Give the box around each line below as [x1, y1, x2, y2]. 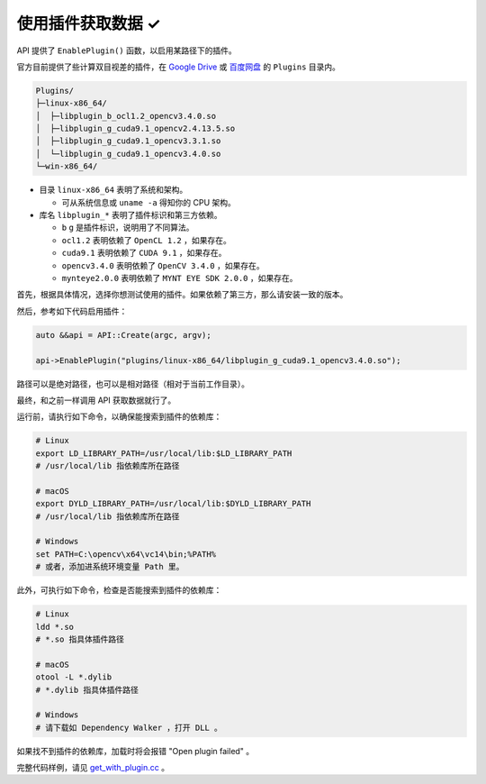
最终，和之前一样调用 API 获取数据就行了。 [16, 395, 176, 406]
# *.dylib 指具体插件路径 [35, 685, 139, 695]
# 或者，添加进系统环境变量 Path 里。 [35, 561, 184, 572]
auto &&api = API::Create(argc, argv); [35, 330, 211, 340]
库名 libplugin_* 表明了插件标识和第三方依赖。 [39, 210, 222, 221]
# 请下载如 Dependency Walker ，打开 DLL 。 [35, 722, 222, 733]
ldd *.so [35, 622, 75, 632]
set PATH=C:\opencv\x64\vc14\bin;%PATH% [35, 549, 216, 559]
